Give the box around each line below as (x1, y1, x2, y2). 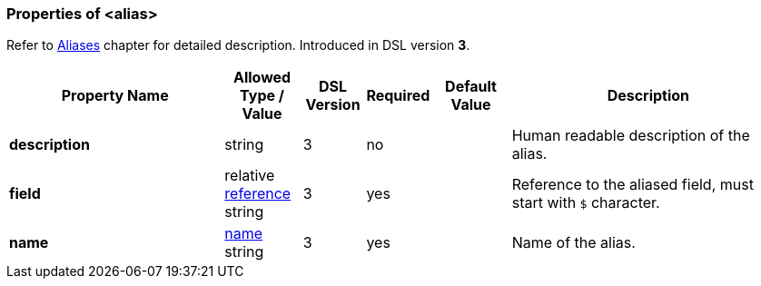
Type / (240, 86, 285, 105)
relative (224, 166, 275, 185)
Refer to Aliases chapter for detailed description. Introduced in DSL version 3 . (6, 37, 470, 54)
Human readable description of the (511, 126, 750, 145)
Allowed (232, 68, 292, 87)
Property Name (61, 86, 169, 105)
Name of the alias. (511, 233, 636, 252)
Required (366, 86, 430, 105)
